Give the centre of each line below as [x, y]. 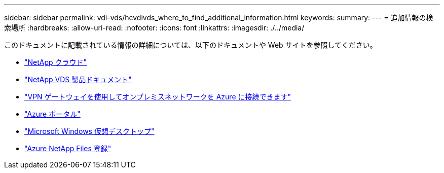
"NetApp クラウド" [56, 62]
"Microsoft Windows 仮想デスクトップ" [89, 131]
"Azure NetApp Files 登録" [68, 148]
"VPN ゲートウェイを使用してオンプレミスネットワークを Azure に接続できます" [158, 97]
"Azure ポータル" [52, 114]
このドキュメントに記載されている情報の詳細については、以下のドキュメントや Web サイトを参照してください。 [191, 45]
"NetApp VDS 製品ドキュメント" [78, 79]
